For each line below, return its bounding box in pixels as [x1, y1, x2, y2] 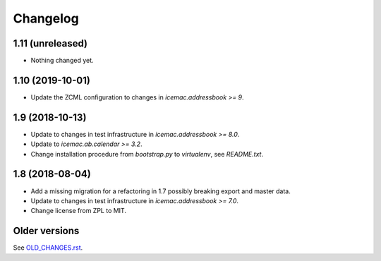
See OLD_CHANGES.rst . [13, 243, 83, 252]
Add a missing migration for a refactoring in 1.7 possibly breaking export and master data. [30, 187, 291, 195]
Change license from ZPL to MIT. [30, 207, 127, 215]
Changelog [13, 11, 79, 26]
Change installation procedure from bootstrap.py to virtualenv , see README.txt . [30, 150, 264, 158]
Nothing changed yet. [30, 56, 95, 65]
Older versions [13, 225, 80, 237]
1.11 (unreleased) [13, 37, 88, 49]
